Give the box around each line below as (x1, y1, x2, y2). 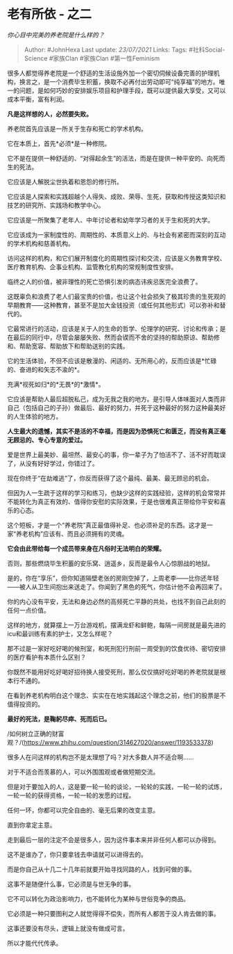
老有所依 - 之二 (7, 6, 92, 22)
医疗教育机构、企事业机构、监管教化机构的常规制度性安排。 (7, 262, 178, 271)
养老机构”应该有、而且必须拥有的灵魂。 (16, 529, 128, 537)
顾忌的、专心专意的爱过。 (12, 435, 87, 444)
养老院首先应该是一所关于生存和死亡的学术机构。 (7, 124, 147, 133)
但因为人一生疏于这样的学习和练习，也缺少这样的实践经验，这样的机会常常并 (7, 488, 226, 497)
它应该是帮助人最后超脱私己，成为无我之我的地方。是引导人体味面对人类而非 (7, 394, 226, 403)
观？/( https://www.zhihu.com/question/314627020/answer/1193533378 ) (7, 738, 214, 746)
